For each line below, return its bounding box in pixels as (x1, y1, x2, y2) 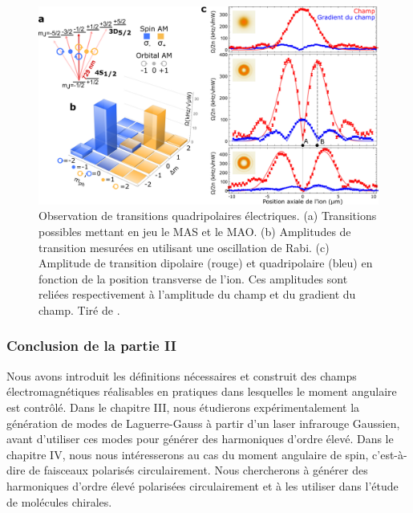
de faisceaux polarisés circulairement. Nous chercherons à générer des (29, 462, 368, 478)
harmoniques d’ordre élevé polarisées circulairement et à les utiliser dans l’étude (6, 477, 399, 494)
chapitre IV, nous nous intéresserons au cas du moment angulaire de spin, (6, 446, 369, 462)
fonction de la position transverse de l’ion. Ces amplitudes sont (38, 270, 348, 287)
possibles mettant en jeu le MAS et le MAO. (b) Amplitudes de (38, 222, 351, 239)
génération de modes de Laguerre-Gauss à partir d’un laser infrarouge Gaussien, (6, 414, 400, 431)
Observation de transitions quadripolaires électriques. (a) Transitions (38, 207, 377, 224)
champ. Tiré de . (38, 301, 120, 318)
